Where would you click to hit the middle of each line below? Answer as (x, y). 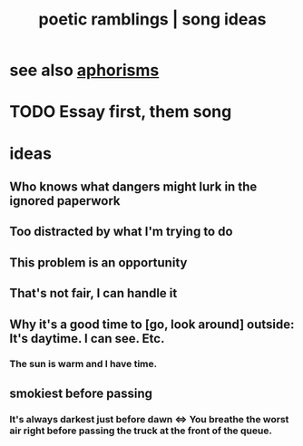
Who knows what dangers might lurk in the (133, 186)
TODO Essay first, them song (121, 112)
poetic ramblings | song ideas (152, 19)
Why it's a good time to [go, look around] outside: (152, 324)
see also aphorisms (84, 70)
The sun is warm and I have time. (83, 364)
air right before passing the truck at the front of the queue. (141, 431)
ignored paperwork (65, 201)
